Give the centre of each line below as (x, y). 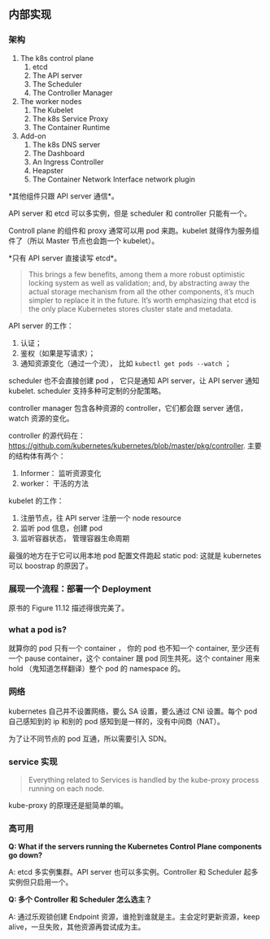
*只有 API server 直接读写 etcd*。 (65, 258)
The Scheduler (57, 84)
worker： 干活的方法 (54, 483)
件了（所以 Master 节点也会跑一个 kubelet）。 (84, 240)
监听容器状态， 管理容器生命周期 (75, 538)
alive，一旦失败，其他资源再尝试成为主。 (77, 927)
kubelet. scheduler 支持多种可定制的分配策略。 (87, 391)
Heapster (48, 170)
